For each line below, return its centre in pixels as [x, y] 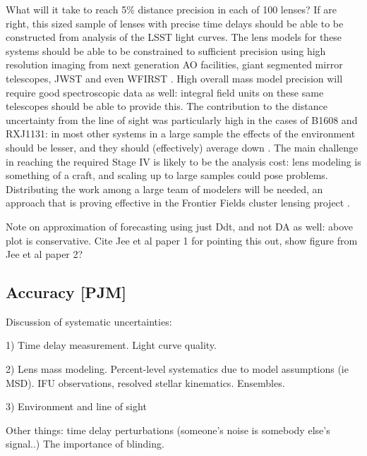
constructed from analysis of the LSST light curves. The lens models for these [174, 37]
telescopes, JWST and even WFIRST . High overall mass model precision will [174, 78]
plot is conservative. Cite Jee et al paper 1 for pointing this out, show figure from [182, 240]
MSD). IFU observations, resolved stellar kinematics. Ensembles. [145, 382]
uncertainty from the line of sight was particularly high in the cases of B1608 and [182, 119]
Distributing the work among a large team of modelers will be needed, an [164, 189]
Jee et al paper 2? [44, 254]
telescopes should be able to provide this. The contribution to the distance [167, 106]
